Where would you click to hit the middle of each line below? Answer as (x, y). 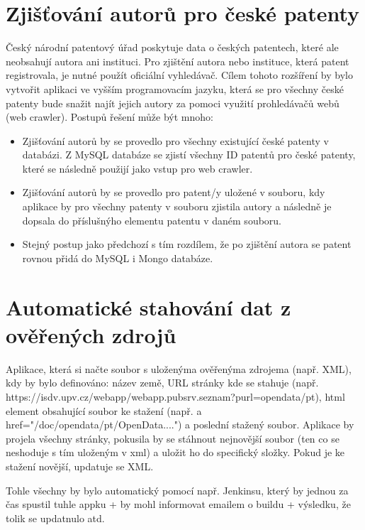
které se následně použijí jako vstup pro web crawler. (137, 168)
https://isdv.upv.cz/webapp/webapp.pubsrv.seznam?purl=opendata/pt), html (175, 396)
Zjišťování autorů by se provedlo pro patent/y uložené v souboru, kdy (174, 192)
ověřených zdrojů (91, 334)
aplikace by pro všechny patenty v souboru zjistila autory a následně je (177, 206)
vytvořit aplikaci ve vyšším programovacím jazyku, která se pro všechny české (175, 88)
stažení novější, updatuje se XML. (80, 466)
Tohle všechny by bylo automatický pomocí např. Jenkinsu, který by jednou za (177, 490)
